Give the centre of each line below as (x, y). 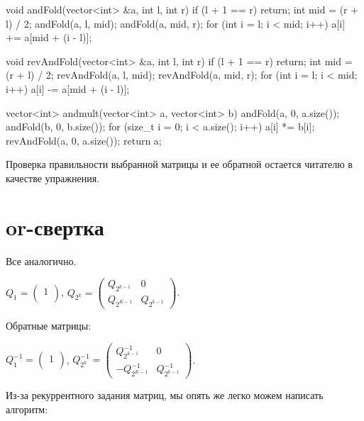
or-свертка (55, 226)
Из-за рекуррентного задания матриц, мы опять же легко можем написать (165, 395)
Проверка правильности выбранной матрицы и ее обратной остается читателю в (179, 164)
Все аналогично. (41, 260)
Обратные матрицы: (49, 325)
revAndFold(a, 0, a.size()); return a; (84, 140)
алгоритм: (27, 409)
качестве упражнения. (53, 178)
